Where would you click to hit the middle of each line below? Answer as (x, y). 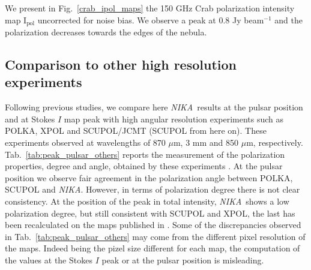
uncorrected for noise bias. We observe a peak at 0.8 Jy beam (151, 19)
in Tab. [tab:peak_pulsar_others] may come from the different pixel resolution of (155, 236)
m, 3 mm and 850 (206, 142)
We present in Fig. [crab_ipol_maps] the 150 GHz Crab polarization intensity (150, 8)
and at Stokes (30, 118)
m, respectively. (275, 142)
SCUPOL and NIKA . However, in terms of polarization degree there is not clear (152, 189)
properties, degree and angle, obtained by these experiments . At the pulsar (144, 166)
